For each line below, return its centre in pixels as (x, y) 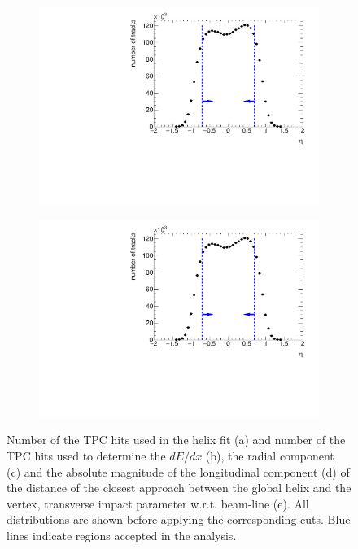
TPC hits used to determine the (86, 455)
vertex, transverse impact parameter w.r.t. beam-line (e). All (158, 503)
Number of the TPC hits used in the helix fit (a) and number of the (176, 440)
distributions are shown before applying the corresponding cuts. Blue (179, 519)
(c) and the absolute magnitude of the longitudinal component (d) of (178, 471)
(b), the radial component (270, 455)
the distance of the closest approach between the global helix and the (179, 488)
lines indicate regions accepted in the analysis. (122, 535)
